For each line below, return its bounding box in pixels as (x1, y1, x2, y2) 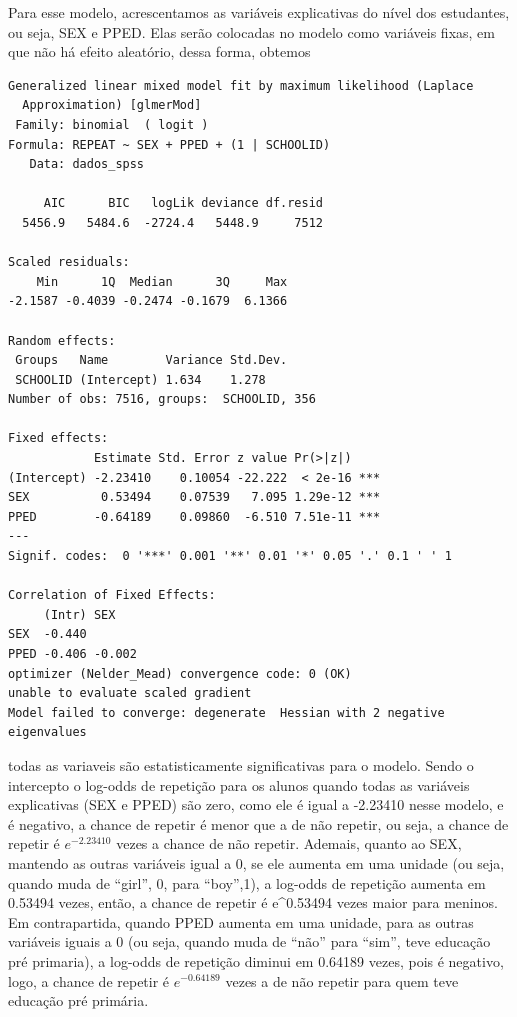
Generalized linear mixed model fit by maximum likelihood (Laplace (8, 78, 474, 93)
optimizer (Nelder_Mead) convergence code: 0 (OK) (8, 666, 352, 681)
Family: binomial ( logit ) (15, 117, 209, 132)
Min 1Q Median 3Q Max (36, 274, 288, 289)
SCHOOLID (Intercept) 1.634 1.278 (15, 372, 266, 387)
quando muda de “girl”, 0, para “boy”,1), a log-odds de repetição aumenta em (8, 872, 486, 893)
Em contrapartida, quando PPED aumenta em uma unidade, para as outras (8, 911, 474, 932)
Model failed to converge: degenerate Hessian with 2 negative (8, 705, 445, 720)
